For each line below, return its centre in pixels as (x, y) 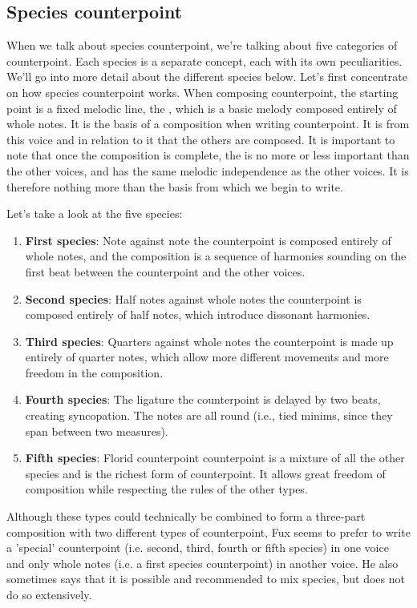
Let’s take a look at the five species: (95, 213)
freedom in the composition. (94, 372)
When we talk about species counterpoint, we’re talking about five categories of (202, 45)
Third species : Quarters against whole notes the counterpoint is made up (209, 341)
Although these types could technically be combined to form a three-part (186, 516)
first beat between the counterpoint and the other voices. (165, 271)
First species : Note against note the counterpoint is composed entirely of (208, 240)
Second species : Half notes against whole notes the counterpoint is (193, 298)
